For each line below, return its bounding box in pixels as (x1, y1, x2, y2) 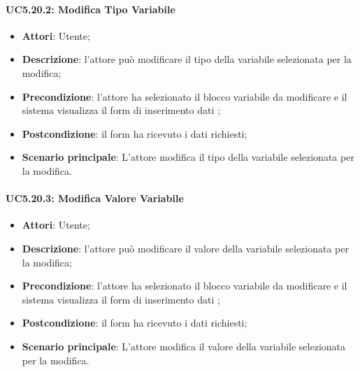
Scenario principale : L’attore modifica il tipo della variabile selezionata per (22, 150, 354, 164)
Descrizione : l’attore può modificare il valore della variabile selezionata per (22, 241, 349, 255)
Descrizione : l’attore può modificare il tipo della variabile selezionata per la (22, 52, 352, 66)
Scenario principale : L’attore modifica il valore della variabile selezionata (22, 338, 346, 353)
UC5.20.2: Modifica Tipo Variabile (6, 1, 175, 16)
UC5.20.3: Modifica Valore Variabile (6, 191, 184, 206)
